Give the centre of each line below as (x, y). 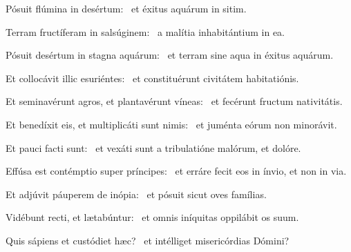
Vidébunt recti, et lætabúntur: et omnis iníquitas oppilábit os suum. (152, 217)
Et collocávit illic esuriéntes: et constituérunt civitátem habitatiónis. (152, 78)
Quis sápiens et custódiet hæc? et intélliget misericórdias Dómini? (148, 240)
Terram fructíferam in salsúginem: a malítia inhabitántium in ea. (145, 31)
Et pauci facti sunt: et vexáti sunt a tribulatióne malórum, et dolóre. (153, 147)
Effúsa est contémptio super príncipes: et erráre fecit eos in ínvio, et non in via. (176, 171)
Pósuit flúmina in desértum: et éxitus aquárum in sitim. (126, 8)
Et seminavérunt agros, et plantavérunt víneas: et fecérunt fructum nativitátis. (174, 101)
